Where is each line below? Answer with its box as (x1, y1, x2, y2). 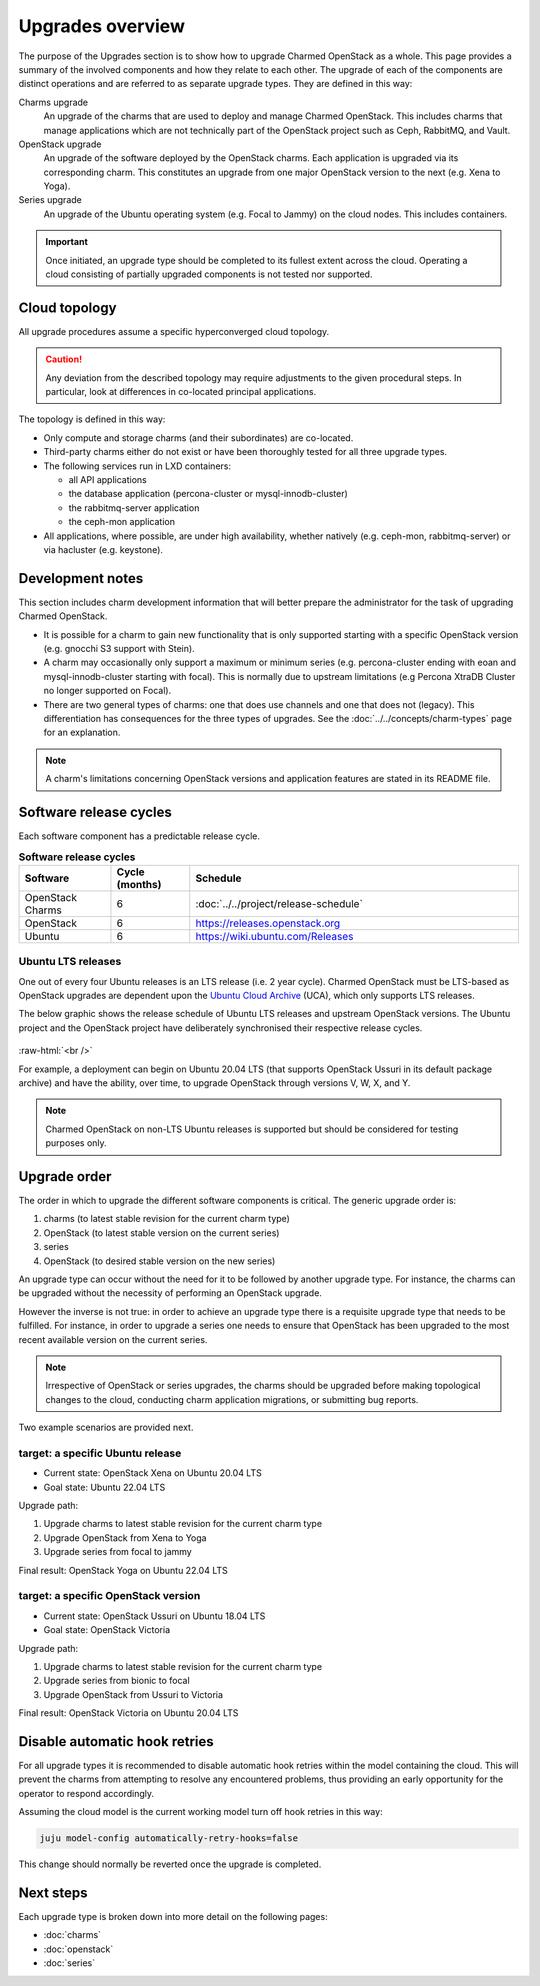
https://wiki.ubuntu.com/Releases (195, 929, 354, 943)
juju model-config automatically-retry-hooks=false (39, 1833, 299, 1844)
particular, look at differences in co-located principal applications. (45, 386, 317, 398)
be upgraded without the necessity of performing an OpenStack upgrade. (18, 1287, 322, 1299)
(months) (116, 877, 162, 891)
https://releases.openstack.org (195, 916, 341, 930)
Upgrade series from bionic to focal (43, 1675, 190, 1687)
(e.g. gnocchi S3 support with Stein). (43, 643, 195, 655)
